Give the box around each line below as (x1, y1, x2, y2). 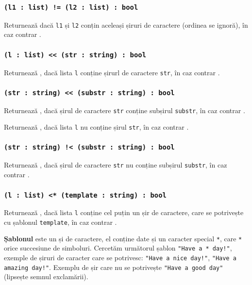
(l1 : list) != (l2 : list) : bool (4, 3, 138, 11)
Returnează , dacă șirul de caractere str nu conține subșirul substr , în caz (4, 160, 227, 170)
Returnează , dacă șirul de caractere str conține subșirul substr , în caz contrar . (4, 105, 245, 116)
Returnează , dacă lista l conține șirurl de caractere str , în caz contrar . (4, 67, 220, 77)
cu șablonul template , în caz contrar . (4, 217, 117, 227)
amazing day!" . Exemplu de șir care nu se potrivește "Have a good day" (4, 262, 223, 272)
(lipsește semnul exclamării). (4, 271, 88, 282)
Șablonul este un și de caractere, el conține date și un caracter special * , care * (4, 233, 242, 243)
